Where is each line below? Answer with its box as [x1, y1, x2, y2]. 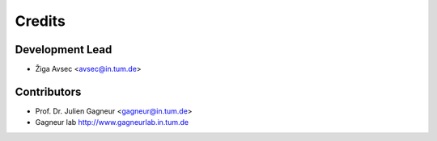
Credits [15, 12, 66, 30]
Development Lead [15, 43, 112, 56]
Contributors [15, 85, 82, 98]
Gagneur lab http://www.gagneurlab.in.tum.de [35, 118, 189, 127]
